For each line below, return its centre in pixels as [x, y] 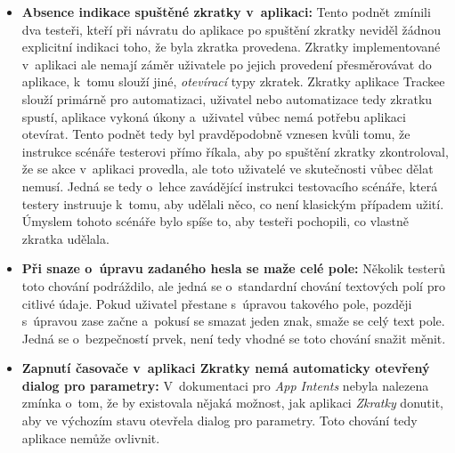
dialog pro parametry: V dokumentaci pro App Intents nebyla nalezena [225, 385]
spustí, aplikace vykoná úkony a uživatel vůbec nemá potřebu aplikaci [214, 116]
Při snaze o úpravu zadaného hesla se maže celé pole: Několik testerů [233, 268]
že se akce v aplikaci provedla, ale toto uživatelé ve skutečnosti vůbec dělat [227, 169]
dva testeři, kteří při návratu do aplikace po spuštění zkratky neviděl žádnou [232, 29]
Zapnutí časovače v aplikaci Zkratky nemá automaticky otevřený [226, 368]
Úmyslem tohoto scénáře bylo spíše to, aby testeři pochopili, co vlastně [215, 221]
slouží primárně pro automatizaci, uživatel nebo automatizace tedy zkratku [227, 98]
